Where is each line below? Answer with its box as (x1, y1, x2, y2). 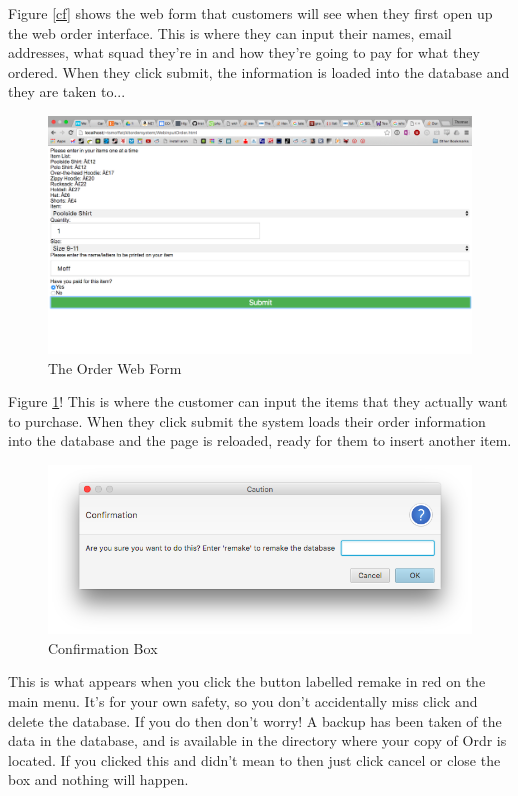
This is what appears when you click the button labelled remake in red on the (8, 671, 486, 692)
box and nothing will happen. (8, 769, 189, 790)
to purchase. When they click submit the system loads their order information (8, 410, 486, 431)
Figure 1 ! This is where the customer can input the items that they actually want (8, 391, 508, 412)
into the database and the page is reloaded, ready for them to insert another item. (8, 430, 512, 451)
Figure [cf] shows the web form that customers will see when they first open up (8, 3, 493, 23)
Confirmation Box (48, 637, 158, 658)
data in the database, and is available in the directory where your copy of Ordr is (8, 730, 507, 751)
